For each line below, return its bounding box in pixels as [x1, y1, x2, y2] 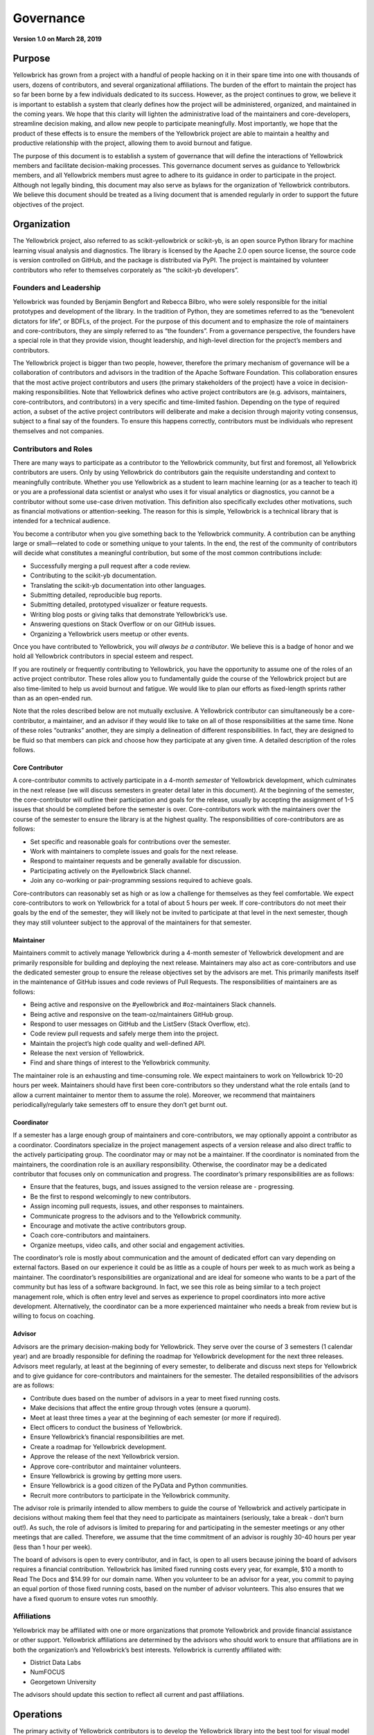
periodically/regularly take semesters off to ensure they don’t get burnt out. [12, 1101, 228, 1109]
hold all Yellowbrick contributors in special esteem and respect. [12, 652, 194, 661]
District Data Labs [30, 1658, 81, 1666]
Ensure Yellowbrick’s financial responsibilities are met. [30, 1433, 185, 1441]
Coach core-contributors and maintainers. [30, 1231, 150, 1239]
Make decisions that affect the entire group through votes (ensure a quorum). [30, 1404, 251, 1412]
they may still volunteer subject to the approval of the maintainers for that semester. [12, 918, 252, 926]
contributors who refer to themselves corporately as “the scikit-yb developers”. [12, 266, 239, 274]
